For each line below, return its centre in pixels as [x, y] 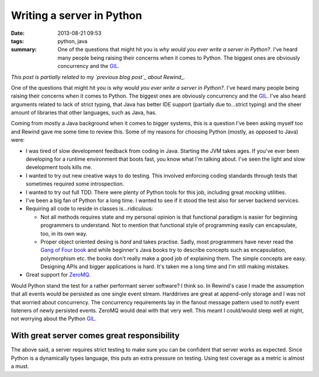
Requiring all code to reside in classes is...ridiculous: [89, 209]
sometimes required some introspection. [75, 184]
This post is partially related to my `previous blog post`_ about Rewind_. [98, 77]
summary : [24, 50]
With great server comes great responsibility [95, 336]
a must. [20, 366]
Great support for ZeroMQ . [58, 275]
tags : [17, 41]
